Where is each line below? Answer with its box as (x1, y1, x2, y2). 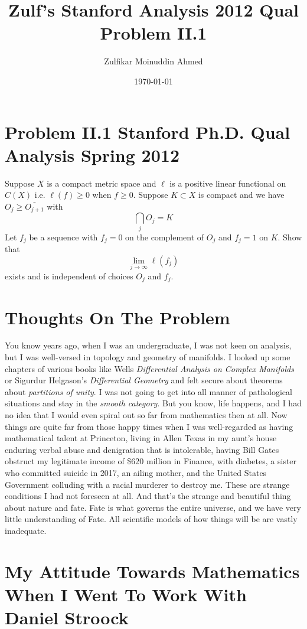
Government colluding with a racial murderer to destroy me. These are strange (5, 478, 290, 490)
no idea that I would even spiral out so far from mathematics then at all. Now (5, 409, 288, 421)
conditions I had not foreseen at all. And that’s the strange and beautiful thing (5, 490, 291, 502)
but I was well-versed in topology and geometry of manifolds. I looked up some (5, 351, 290, 363)
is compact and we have (198, 188, 285, 201)
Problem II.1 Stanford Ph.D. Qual (5, 119, 290, 144)
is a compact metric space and (47, 177, 156, 189)
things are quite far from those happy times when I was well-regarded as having (5, 420, 293, 432)
